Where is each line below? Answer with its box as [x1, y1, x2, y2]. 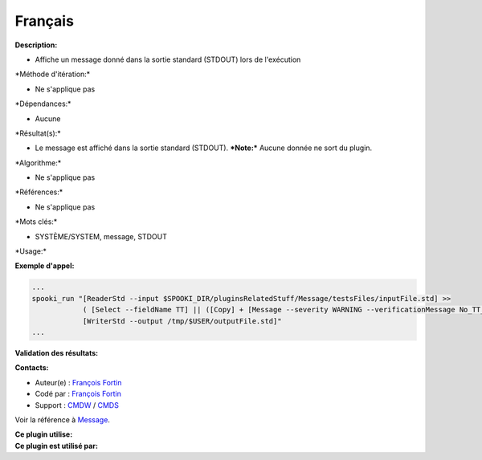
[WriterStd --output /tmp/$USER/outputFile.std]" [82, 316, 282, 325]
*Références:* [14, 187, 63, 197]
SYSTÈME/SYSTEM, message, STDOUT [35, 231, 168, 241]
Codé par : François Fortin [35, 389, 122, 399]
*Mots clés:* [14, 217, 58, 226]
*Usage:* [14, 246, 47, 256]
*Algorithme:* [14, 157, 62, 168]
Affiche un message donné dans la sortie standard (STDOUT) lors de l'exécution [35, 55, 301, 64]
